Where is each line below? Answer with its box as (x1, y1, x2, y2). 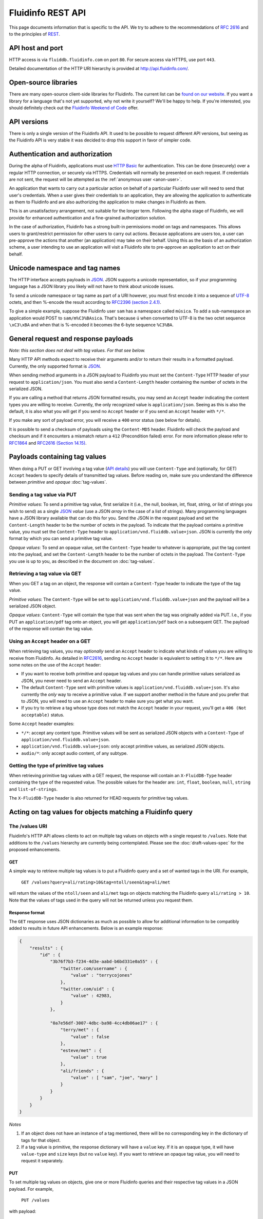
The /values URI (9, 823, 47, 829)
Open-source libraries (9, 79, 78, 87)
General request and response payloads (9, 334, 133, 343)
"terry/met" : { (60, 1027, 99, 1033)
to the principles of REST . (9, 31, 60, 37)
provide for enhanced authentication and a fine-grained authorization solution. (9, 215, 167, 220)
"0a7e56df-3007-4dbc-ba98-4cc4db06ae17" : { (50, 1020, 158, 1026)
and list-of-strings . (9, 786, 58, 792)
